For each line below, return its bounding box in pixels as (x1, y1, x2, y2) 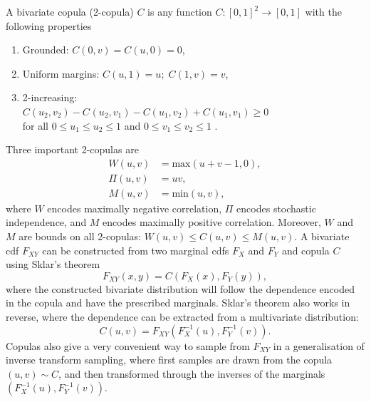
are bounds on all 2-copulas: (19, 229, 141, 244)
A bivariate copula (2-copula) (6, 4, 134, 19)
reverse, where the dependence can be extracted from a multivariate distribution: (6, 309, 359, 324)
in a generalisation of (273, 338, 365, 353)
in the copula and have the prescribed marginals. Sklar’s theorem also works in (6, 295, 350, 310)
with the (305, 4, 342, 19)
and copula (281, 242, 330, 257)
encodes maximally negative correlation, (47, 200, 222, 215)
